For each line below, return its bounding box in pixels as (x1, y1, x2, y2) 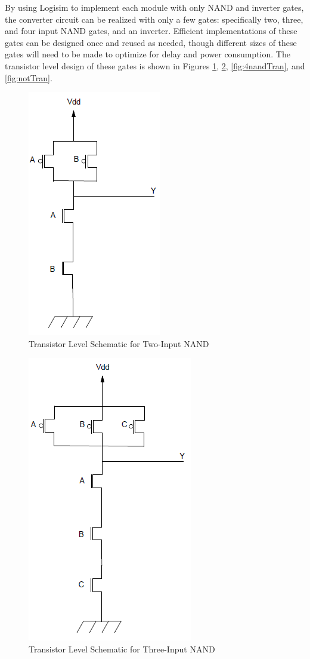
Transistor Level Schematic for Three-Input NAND (29, 642, 215, 655)
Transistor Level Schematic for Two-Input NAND (29, 337, 209, 350)
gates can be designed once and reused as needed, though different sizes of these (5, 36, 297, 48)
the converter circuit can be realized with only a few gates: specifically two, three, (5, 13, 303, 25)
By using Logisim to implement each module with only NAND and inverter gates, (5, 1, 304, 13)
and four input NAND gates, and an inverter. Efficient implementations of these (5, 24, 297, 37)
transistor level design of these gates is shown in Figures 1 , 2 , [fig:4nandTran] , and (5, 59, 305, 72)
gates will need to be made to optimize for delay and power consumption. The (5, 48, 290, 60)
